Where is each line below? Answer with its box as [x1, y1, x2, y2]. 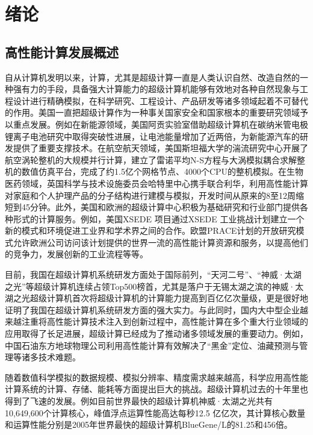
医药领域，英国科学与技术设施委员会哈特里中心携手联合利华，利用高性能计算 [5, 177, 308, 189]
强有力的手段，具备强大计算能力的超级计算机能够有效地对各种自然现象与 [13, 83, 300, 95]
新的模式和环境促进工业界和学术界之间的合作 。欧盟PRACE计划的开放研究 [5, 224, 296, 237]
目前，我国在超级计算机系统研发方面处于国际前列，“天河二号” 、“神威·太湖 [5, 268, 302, 281]
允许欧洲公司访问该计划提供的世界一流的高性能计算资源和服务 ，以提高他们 [13, 236, 308, 248]
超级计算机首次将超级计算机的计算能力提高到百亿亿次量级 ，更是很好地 [29, 292, 308, 304]
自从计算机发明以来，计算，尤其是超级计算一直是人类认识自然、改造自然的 [5, 70, 300, 83]
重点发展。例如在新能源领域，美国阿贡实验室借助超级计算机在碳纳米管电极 [13, 117, 308, 130]
